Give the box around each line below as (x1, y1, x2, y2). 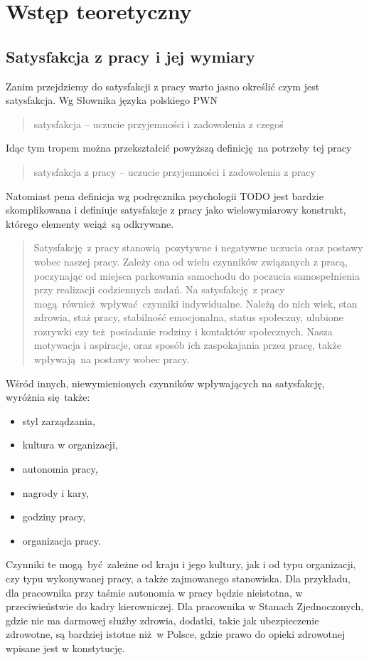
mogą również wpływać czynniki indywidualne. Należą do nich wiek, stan (33, 295, 358, 310)
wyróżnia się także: (6, 389, 90, 404)
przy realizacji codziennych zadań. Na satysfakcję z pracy (33, 282, 285, 297)
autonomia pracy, (22, 461, 98, 476)
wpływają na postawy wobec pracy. (33, 352, 190, 367)
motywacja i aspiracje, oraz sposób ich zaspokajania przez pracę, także (33, 337, 341, 352)
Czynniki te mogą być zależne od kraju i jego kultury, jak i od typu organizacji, (6, 557, 356, 572)
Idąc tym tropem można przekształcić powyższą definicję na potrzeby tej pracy (6, 140, 352, 155)
